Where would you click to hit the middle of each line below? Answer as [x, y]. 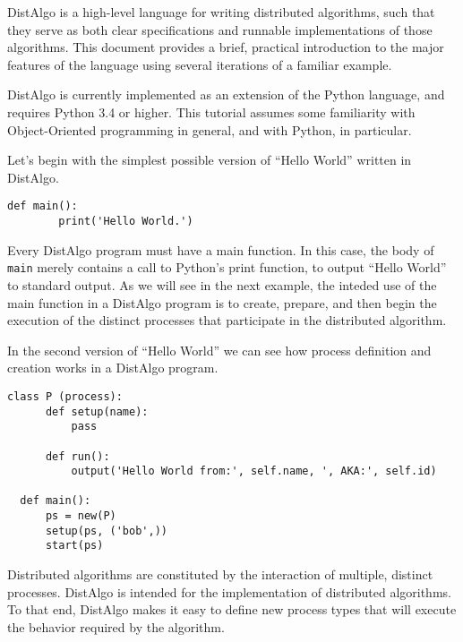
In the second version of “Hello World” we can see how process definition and [219, 350]
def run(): [77, 456]
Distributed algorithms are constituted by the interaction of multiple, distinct [220, 574]
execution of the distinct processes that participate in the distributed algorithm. [227, 320]
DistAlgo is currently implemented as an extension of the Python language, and [226, 94]
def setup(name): [97, 411]
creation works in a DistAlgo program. [113, 368]
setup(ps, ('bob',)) [106, 531]
